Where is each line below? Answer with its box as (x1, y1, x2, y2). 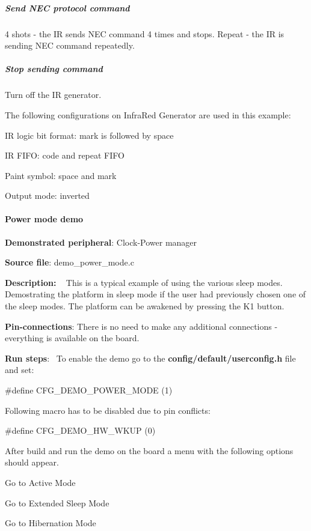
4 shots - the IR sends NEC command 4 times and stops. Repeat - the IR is (5, 27, 285, 40)
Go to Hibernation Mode (5, 517, 96, 529)
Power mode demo (5, 213, 84, 225)
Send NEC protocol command (5, 1, 130, 14)
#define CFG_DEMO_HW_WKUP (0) (5, 424, 156, 437)
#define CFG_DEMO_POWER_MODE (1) (5, 384, 173, 396)
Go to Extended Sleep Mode (5, 496, 109, 509)
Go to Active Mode (5, 476, 76, 488)
